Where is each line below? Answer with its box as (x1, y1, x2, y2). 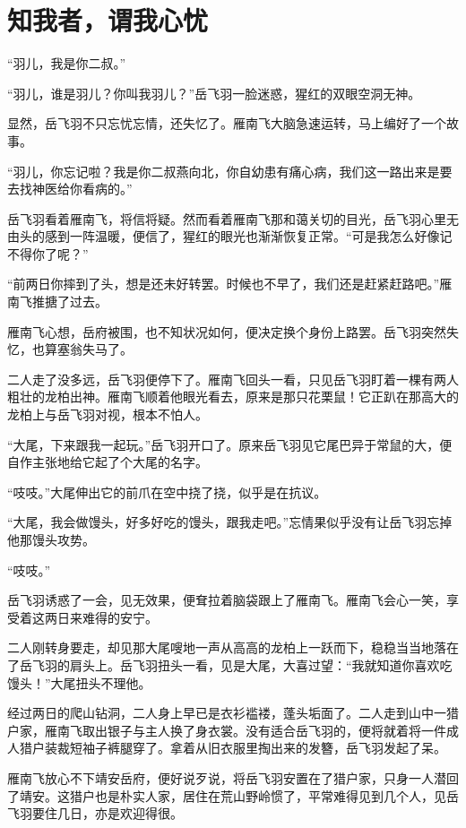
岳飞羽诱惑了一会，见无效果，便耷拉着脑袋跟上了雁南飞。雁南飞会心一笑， (7, 591, 446, 609)
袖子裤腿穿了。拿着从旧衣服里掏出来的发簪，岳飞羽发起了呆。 (82, 738, 446, 757)
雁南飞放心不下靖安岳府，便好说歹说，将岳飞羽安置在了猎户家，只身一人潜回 (7, 768, 459, 787)
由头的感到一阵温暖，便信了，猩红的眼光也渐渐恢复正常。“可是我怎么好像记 (7, 227, 453, 246)
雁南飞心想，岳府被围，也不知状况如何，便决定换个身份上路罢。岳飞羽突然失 (7, 322, 459, 341)
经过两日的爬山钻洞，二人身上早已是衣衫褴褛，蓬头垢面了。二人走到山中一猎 (7, 703, 459, 722)
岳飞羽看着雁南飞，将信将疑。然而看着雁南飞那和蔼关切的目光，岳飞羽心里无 (7, 209, 459, 228)
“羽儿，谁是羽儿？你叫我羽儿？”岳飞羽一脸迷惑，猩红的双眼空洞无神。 (7, 83, 421, 102)
